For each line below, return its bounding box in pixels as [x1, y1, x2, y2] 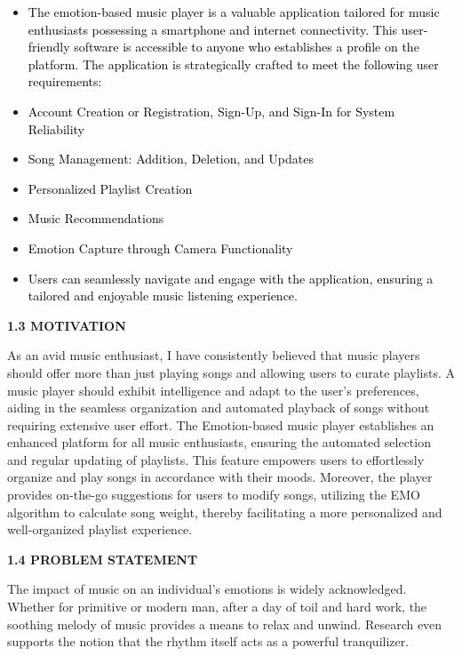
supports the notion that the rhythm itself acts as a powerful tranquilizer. [7, 632, 410, 651]
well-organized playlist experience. [7, 520, 193, 539]
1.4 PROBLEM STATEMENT [7, 549, 198, 568]
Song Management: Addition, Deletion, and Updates [28, 149, 314, 168]
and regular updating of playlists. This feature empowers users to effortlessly [7, 450, 425, 468]
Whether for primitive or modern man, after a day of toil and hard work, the [7, 597, 427, 616]
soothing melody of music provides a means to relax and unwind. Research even [7, 614, 442, 633]
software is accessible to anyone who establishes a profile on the [74, 37, 419, 56]
